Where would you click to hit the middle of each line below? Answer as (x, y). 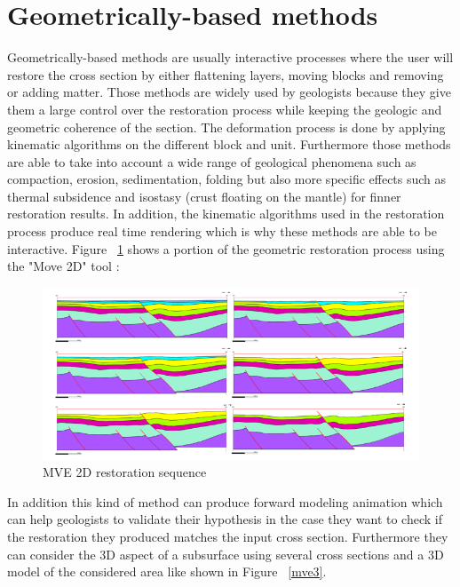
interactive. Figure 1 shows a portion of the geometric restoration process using (226, 248)
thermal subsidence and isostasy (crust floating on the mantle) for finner (204, 196)
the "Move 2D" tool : (63, 266)
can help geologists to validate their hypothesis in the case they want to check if (225, 519)
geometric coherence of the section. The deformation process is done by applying (226, 127)
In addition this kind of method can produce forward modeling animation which (225, 501)
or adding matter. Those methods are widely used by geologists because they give (229, 92)
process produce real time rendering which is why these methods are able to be (222, 231)
